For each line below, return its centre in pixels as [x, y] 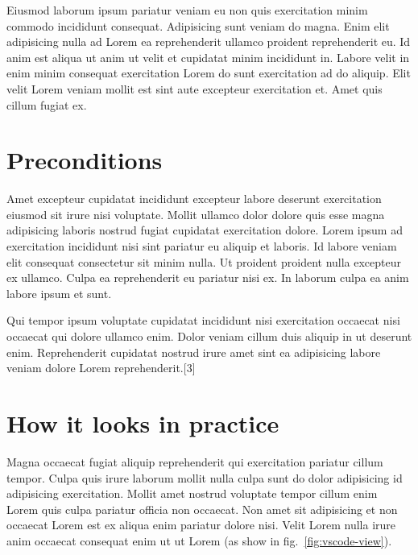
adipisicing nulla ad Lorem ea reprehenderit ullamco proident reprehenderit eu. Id [209, 41]
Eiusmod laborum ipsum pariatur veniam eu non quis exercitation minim [187, 10]
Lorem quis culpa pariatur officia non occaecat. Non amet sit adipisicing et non [202, 509]
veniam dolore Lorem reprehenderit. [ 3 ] [101, 368]
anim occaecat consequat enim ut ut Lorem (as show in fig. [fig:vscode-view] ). [199, 540]
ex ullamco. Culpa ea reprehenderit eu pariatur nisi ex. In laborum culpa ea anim [208, 277]
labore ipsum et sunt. [59, 293]
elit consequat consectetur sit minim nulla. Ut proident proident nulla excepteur [204, 261]
